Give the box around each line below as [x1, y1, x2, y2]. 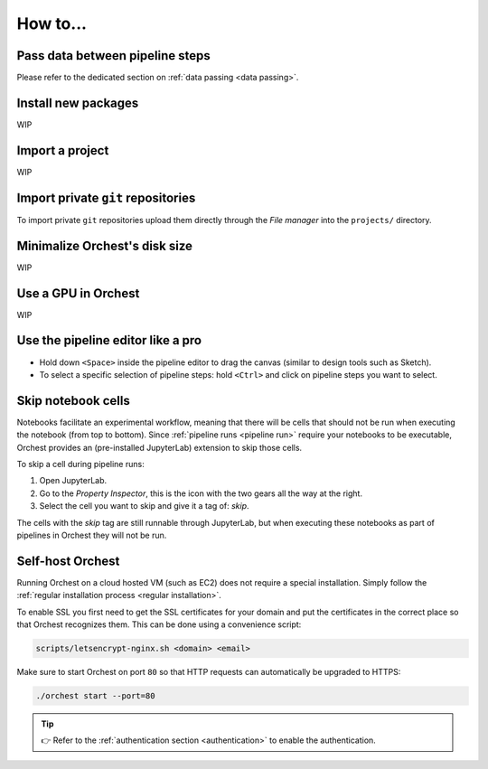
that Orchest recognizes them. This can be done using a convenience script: [16, 619, 302, 630]
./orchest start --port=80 [35, 690, 155, 700]
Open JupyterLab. [39, 475, 108, 486]
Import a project [16, 143, 109, 158]
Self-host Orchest [16, 553, 120, 568]
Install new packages [16, 95, 139, 110]
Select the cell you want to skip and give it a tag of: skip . [39, 501, 249, 511]
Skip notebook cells [16, 393, 130, 408]
